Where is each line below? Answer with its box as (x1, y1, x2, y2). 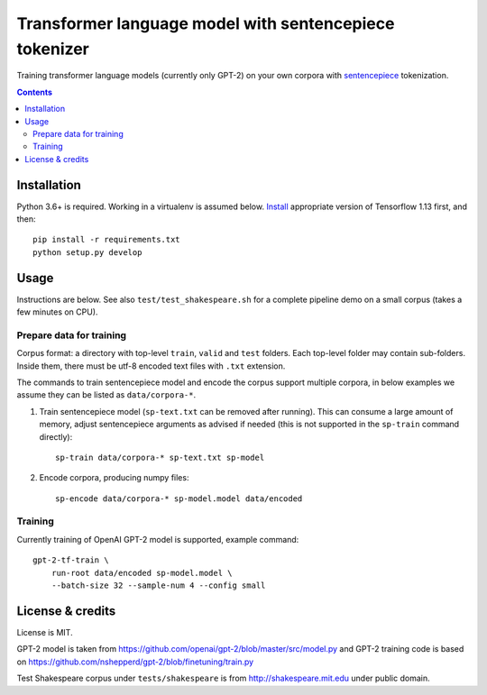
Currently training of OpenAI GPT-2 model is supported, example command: (16, 534, 299, 544)
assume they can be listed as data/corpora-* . (16, 389, 197, 400)
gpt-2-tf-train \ (32, 555, 109, 565)
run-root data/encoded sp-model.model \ (51, 568, 234, 578)
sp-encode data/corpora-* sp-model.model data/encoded (55, 493, 303, 504)
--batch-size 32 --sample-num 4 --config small (51, 581, 266, 590)
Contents (16, 87, 53, 97)
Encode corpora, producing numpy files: (39, 472, 189, 483)
